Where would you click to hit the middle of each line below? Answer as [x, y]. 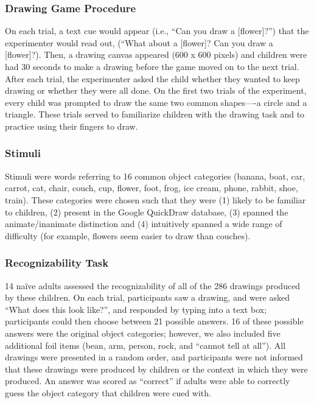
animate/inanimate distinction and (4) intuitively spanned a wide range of [144, 224]
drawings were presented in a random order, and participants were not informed [154, 357]
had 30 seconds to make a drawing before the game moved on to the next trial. [152, 66]
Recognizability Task [57, 263]
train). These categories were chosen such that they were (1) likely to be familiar [155, 199]
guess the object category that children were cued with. [108, 392]
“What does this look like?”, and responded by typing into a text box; [136, 309]
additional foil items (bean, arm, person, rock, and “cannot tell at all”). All [145, 345]
